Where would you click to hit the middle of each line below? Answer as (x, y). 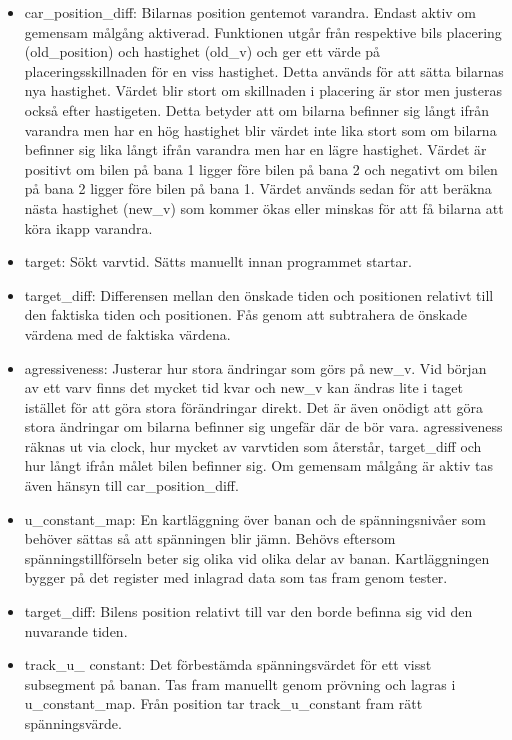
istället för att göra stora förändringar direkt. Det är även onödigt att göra (253, 406)
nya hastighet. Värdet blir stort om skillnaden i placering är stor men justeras (263, 90)
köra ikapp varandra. (88, 227)
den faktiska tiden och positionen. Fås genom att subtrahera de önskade (245, 314)
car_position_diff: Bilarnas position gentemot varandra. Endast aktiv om (250, 12)
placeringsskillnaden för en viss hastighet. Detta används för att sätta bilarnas (264, 70)
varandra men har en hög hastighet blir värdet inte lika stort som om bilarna (260, 129)
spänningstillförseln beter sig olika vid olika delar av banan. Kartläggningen (257, 557)
